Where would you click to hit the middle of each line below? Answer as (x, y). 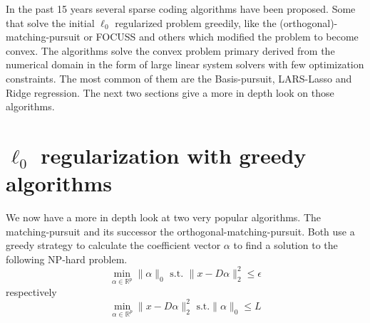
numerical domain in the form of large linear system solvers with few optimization (185, 64)
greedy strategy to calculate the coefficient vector (113, 245)
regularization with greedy (174, 155)
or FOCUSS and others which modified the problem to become (221, 37)
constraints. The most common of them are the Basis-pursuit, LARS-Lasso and (179, 78)
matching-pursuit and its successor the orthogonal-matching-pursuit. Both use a (180, 231)
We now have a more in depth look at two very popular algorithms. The (164, 217)
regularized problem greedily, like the (196, 22)
